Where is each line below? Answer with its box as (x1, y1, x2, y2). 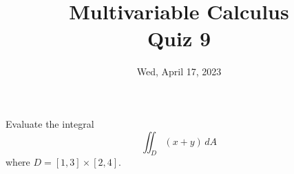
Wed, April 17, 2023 (136, 64, 222, 79)
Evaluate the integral (6, 116, 94, 130)
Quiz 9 (147, 24, 211, 52)
